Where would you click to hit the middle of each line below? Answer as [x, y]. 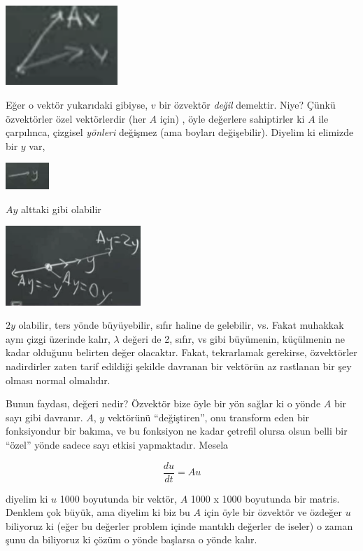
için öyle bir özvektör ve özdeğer [273, 512]
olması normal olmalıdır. [58, 380]
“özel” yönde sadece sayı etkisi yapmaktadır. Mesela [117, 445]
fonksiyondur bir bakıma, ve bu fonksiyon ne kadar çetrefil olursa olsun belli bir [177, 431]
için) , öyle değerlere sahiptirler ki [232, 118]
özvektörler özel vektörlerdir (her [76, 118]
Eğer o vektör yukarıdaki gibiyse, [77, 104]
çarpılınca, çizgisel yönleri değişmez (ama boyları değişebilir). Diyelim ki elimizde [180, 132]
